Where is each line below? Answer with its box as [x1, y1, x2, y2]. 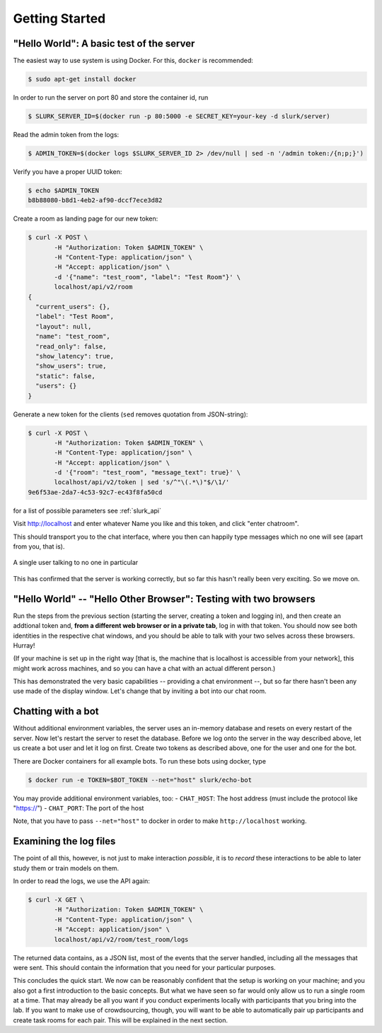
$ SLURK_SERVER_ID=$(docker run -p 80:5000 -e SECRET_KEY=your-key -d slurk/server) [28, 112, 330, 120]
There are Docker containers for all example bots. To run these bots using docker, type [13, 757, 267, 765]
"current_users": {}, [35, 303, 111, 311]
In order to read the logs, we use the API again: [13, 877, 150, 885]
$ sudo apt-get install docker [28, 75, 137, 83]
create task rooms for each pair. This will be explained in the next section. [13, 1015, 228, 1025]
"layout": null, [35, 322, 92, 330]
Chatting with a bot [13, 706, 99, 718]
